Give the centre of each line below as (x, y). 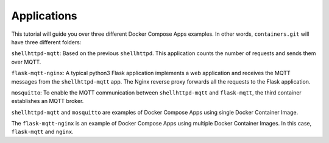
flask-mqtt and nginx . (43, 132)
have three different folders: (46, 42)
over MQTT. (26, 62)
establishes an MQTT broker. (48, 101)
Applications (44, 16)
